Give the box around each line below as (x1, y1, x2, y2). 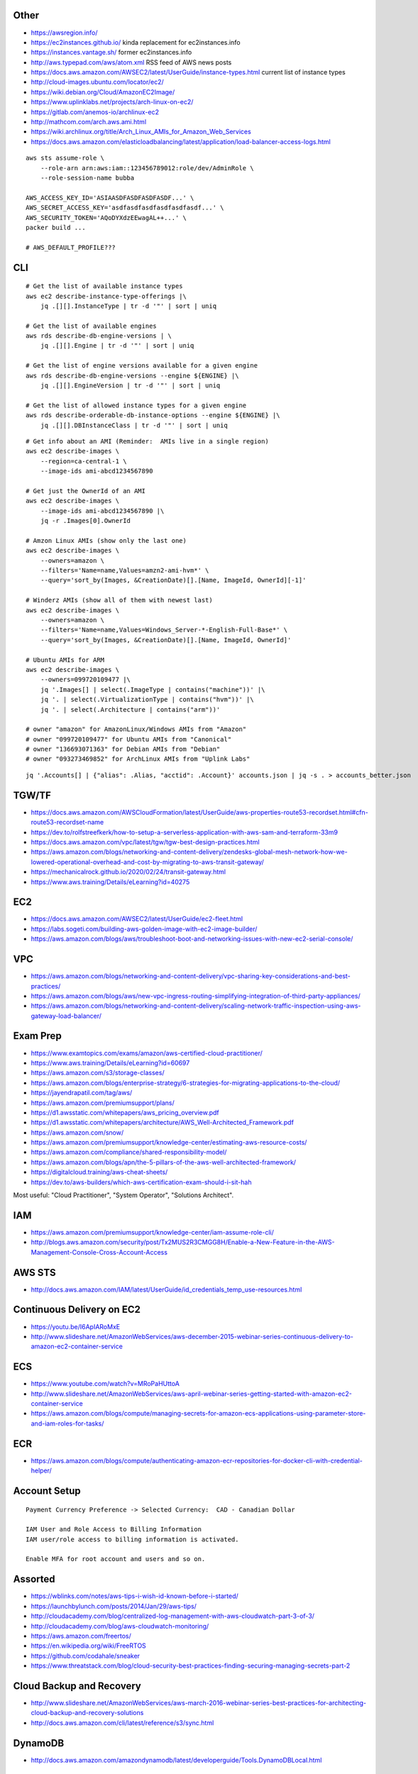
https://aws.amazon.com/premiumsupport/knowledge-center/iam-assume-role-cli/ (31, 1228, 275, 1236)
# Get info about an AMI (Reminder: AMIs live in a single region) (26, 437, 269, 445)
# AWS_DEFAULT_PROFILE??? (26, 243, 116, 251)
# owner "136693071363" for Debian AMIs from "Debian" (26, 745, 221, 754)
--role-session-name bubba (40, 174, 135, 182)
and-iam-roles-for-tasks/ (31, 1419, 104, 1428)
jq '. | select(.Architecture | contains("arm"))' (40, 705, 221, 713)
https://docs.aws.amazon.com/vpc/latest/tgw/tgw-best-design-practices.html (31, 837, 260, 846)
